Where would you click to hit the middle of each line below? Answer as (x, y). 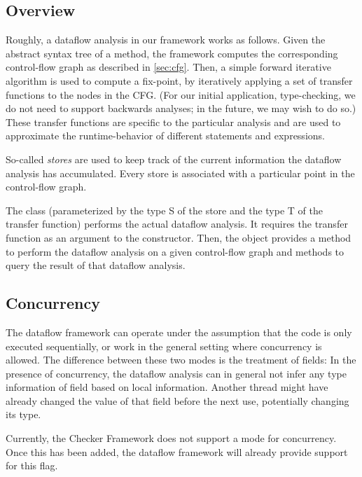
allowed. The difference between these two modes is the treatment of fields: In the (181, 360)
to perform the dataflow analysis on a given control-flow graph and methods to (175, 251)
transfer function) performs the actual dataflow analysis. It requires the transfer (177, 224)
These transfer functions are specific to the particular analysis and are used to (173, 122)
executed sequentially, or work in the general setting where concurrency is (164, 346)
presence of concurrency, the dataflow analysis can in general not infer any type (176, 373)
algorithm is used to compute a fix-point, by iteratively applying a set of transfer (179, 80)
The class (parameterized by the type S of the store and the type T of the (164, 210)
